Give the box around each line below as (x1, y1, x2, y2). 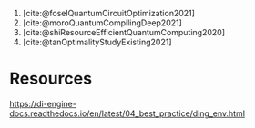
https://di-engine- (9, 98, 77, 109)
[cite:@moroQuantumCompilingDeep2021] (22, 17, 182, 28)
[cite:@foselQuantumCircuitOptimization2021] (22, 8, 196, 18)
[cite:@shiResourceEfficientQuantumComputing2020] (22, 27, 226, 37)
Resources (9, 68, 93, 89)
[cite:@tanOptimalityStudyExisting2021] (22, 36, 172, 47)
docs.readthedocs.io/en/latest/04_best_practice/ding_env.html (9, 108, 246, 119)
